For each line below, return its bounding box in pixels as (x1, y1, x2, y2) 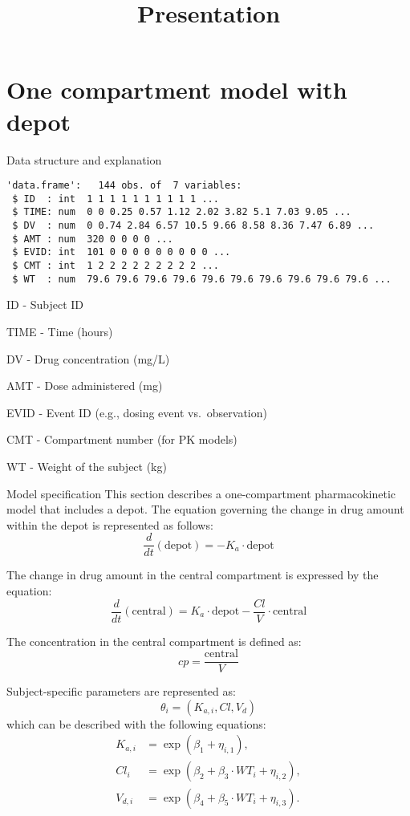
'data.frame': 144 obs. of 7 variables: (6, 180, 242, 192)
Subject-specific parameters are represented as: (6, 683, 236, 700)
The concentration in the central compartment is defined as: (6, 632, 302, 649)
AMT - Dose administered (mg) (6, 377, 163, 394)
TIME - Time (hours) (6, 323, 113, 339)
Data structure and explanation (6, 151, 162, 168)
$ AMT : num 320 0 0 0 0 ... (12, 233, 173, 245)
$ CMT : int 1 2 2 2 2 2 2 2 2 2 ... (12, 260, 219, 272)
